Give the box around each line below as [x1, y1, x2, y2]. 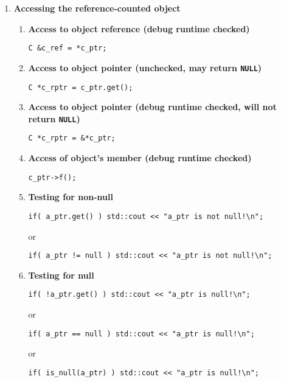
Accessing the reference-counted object [13, 2, 181, 14]
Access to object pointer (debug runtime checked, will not [28, 100, 277, 113]
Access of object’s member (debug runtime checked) [28, 151, 252, 164]
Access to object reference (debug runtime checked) [28, 22, 250, 35]
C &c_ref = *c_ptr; [28, 44, 107, 53]
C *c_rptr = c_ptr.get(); [28, 83, 133, 92]
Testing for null [28, 268, 94, 281]
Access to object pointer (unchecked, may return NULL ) [28, 61, 262, 74]
